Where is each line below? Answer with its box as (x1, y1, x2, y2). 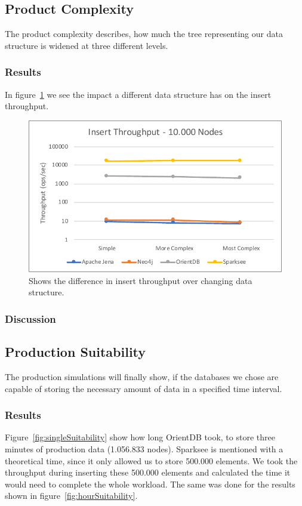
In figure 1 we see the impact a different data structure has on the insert (5, 88, 272, 100)
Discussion (5, 311, 56, 326)
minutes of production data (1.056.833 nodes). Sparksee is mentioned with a (5, 443, 283, 455)
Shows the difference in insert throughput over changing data (29, 274, 252, 286)
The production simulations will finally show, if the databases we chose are (5, 371, 279, 383)
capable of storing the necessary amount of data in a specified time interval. (5, 382, 282, 394)
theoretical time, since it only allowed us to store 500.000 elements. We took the (5, 454, 298, 467)
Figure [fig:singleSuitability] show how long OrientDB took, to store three (5, 431, 275, 443)
